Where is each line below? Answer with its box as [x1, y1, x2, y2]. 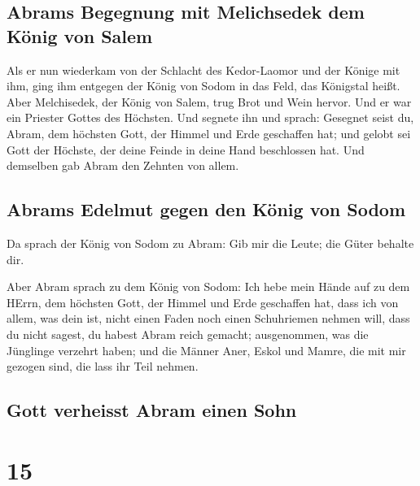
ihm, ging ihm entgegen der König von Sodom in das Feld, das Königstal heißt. [7, 77, 400, 94]
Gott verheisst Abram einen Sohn [7, 397, 297, 423]
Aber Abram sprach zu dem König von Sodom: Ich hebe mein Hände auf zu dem [7, 278, 410, 295]
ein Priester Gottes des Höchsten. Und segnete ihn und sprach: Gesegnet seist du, [7, 109, 414, 126]
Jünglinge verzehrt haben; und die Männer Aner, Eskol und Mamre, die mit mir [7, 341, 406, 358]
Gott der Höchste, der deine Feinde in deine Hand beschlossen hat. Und [7, 141, 365, 158]
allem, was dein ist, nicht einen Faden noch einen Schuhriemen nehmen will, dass [7, 310, 410, 327]
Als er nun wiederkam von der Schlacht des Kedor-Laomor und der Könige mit [7, 61, 400, 78]
